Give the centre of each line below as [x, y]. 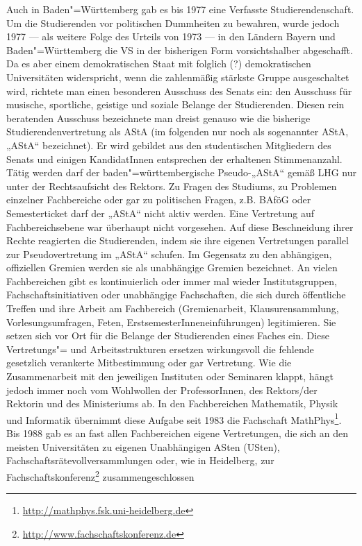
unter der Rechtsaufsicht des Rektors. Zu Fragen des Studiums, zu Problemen [172, 186]
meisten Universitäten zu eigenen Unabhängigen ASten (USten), [143, 446]
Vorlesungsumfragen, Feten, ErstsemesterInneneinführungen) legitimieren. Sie [171, 322]
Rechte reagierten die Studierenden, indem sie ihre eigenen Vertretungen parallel [178, 240]
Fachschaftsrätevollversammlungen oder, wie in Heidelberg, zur [140, 460]
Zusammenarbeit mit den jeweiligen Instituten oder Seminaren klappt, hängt [170, 376]
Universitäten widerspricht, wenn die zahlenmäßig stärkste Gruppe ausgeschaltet [178, 77]
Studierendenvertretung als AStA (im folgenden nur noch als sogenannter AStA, [178, 131]
